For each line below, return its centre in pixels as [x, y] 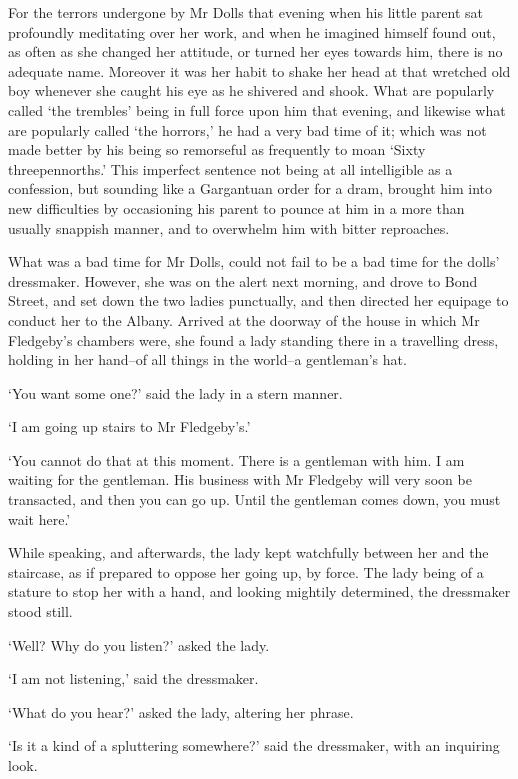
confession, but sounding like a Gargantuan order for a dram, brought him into [250, 188]
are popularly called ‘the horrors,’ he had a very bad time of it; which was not [247, 129]
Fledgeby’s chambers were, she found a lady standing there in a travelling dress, [253, 339]
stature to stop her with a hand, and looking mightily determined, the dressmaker [259, 591]
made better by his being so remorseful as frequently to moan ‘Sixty [217, 149]
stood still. [40, 611]
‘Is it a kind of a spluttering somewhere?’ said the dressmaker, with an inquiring [254, 745]
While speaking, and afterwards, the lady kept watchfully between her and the [248, 552]
